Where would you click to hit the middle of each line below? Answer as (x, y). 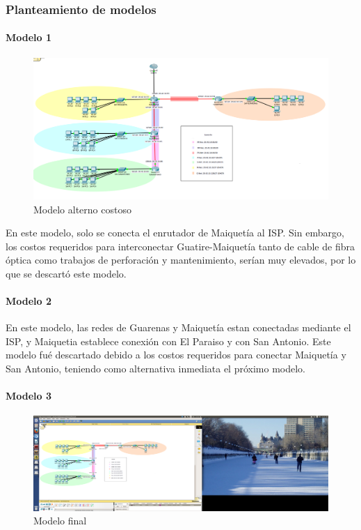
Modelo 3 (29, 396)
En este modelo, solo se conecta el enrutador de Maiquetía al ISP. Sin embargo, (175, 233)
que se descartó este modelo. (66, 273)
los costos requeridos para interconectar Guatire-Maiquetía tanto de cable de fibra (180, 246)
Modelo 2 (29, 301)
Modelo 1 (29, 37)
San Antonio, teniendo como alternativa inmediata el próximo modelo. (155, 369)
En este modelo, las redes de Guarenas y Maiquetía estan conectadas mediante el (178, 327)
